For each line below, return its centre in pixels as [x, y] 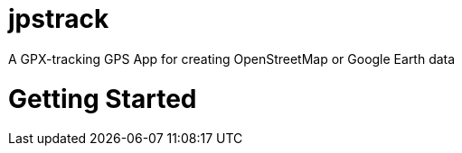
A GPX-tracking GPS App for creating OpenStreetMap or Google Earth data [232, 58]
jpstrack [59, 19]
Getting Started [103, 99]
